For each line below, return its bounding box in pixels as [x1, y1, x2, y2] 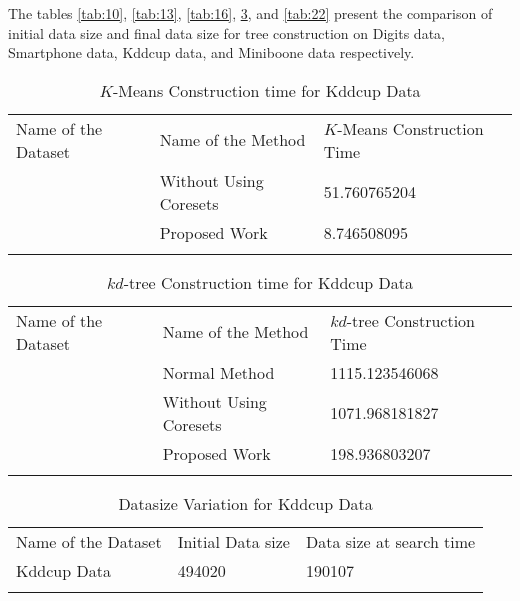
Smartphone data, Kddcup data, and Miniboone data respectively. [8, 42, 415, 63]
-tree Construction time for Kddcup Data [123, 270, 414, 294]
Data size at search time [305, 529, 476, 553]
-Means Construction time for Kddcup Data [112, 78, 421, 102]
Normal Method [162, 360, 275, 384]
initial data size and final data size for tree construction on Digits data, [8, 22, 445, 43]
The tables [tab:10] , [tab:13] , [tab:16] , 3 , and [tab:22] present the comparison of [8, 3, 493, 23]
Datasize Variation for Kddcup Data [118, 491, 373, 515]
